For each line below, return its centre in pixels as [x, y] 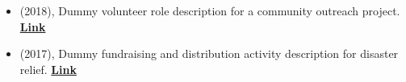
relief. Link [48, 69]
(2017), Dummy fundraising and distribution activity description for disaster [209, 53]
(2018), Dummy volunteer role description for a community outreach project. [210, 10]
